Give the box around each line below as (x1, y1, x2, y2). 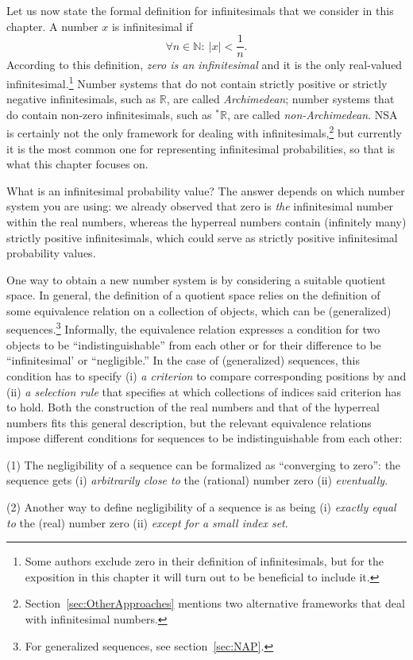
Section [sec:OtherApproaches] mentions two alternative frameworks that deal (25, 595, 405, 612)
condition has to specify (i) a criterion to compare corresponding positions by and (6, 367, 407, 384)
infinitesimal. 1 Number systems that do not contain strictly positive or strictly (6, 72, 388, 91)
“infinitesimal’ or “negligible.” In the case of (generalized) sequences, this (6, 352, 360, 369)
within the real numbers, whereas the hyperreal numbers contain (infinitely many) (6, 213, 407, 230)
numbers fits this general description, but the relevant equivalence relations (6, 414, 372, 430)
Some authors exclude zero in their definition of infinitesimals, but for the (25, 553, 384, 569)
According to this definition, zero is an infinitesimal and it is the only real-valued (6, 56, 403, 73)
